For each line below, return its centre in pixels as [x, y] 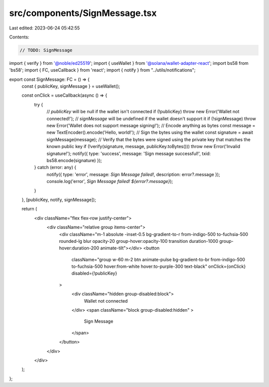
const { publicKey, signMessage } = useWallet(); [71, 86]
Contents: [19, 37]
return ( [29, 209]
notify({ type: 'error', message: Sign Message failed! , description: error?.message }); [133, 174]
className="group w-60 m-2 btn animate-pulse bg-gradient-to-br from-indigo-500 [158, 259]
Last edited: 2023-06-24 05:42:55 [45, 28]
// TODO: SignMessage [46, 50]
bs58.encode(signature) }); [74, 160]
